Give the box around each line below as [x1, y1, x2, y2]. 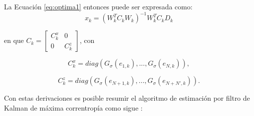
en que [4, 35, 24, 45]
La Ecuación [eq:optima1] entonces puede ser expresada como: [4, 1, 192, 11]
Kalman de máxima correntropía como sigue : [4, 102, 143, 113]
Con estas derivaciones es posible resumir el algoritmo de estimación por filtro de [4, 93, 250, 103]
